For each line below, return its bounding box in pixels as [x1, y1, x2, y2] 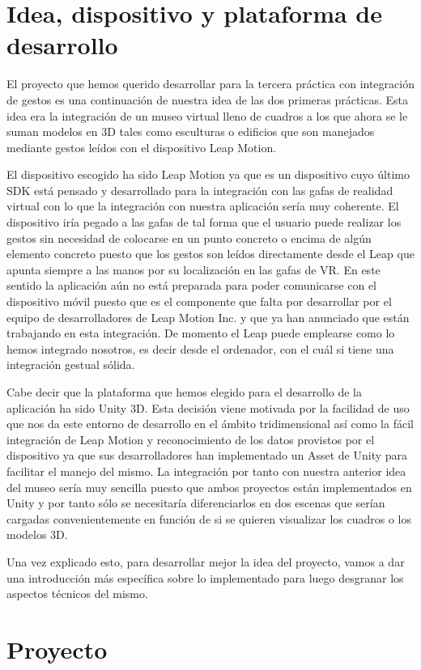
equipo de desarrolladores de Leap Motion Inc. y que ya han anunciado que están [6, 308, 410, 325]
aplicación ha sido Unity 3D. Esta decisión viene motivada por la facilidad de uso [6, 399, 410, 416]
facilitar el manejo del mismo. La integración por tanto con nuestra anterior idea [6, 462, 406, 479]
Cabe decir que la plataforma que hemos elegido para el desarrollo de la [6, 384, 362, 400]
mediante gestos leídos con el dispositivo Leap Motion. [6, 138, 277, 155]
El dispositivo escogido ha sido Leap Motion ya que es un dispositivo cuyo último [6, 166, 410, 183]
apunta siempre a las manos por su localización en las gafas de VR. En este [6, 261, 381, 278]
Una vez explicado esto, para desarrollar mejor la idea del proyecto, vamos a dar [6, 553, 405, 570]
